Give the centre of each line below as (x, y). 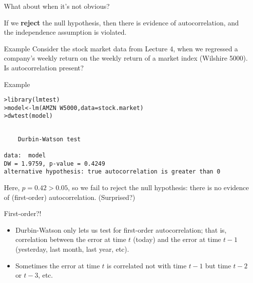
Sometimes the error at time (58, 265)
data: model (25, 156)
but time (218, 265)
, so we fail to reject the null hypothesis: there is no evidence (158, 187)
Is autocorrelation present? (44, 67)
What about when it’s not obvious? (57, 6)
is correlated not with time (147, 265)
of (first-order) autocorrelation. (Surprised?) (70, 197)
